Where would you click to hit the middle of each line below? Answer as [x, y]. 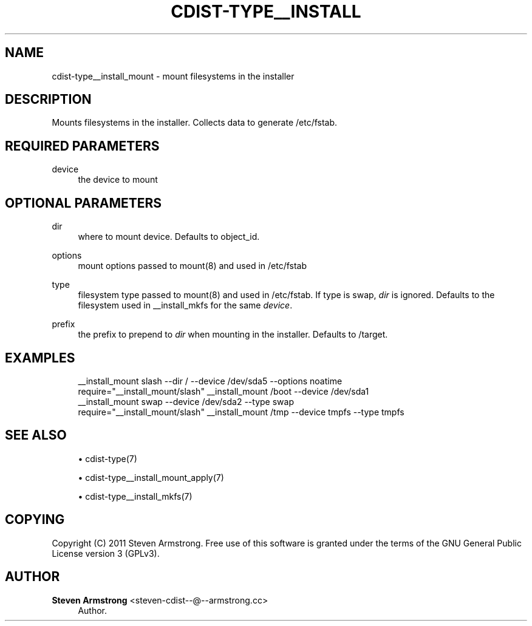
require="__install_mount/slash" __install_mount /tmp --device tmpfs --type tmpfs [241, 412]
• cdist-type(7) [107, 458]
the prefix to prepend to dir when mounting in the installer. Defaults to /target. [233, 335]
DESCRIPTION [48, 100]
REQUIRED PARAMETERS [82, 146]
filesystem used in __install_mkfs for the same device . [185, 305]
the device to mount [118, 180]
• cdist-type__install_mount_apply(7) [151, 477]
